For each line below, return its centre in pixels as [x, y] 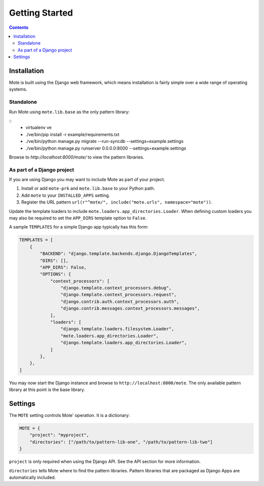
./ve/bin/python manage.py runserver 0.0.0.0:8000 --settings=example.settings [106, 148]
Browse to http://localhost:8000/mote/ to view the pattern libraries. [77, 157]
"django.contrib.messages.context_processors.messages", [130, 309]
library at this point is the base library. [47, 390]
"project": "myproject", [59, 435]
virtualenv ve [39, 128]
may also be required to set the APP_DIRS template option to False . [78, 218]
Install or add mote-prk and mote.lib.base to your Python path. [88, 188]
